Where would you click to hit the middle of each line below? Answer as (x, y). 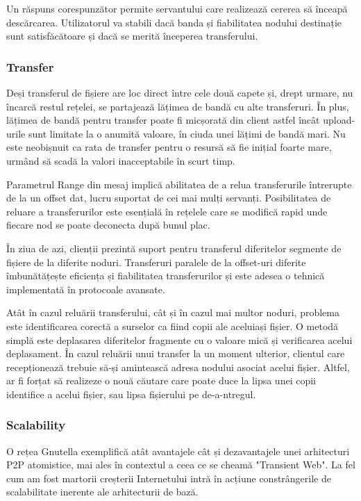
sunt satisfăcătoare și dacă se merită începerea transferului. (132, 36)
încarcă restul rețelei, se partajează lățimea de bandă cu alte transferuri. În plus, (178, 106)
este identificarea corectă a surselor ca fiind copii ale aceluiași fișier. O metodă (173, 326)
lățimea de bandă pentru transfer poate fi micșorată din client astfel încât (163, 120)
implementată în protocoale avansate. (86, 289)
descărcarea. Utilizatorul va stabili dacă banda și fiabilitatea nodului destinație (174, 22)
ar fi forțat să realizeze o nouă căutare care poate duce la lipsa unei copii (161, 380)
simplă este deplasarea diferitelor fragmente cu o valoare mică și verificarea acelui (179, 339)
